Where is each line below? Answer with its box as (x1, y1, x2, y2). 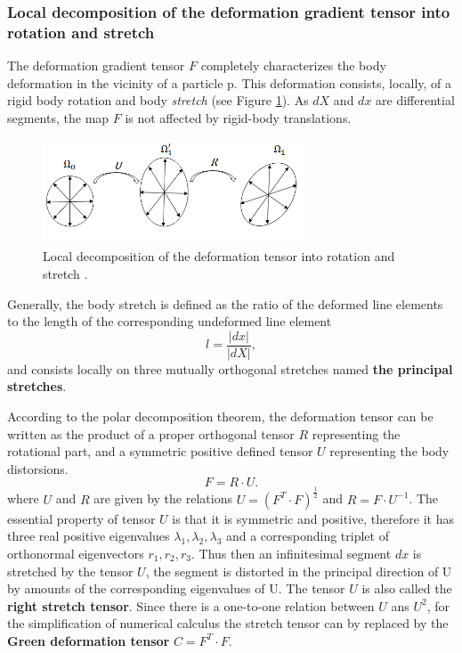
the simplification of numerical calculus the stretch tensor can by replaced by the (7, 614, 449, 633)
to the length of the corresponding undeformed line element (7, 312, 332, 331)
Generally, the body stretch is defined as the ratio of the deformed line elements (7, 294, 443, 313)
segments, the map (7, 108, 109, 127)
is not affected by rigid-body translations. (125, 108, 352, 127)
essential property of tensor (7, 509, 156, 527)
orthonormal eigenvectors (7, 543, 144, 562)
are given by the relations (93, 489, 232, 508)
